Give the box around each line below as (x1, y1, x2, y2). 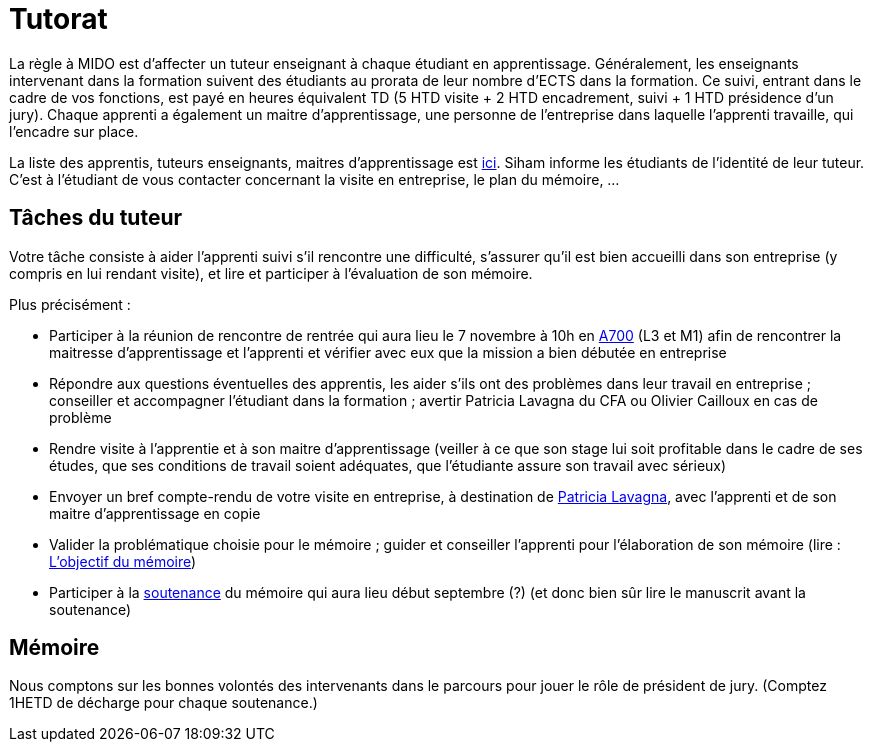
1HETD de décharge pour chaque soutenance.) (9, 694, 318, 712)
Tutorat (9, 2, 108, 36)
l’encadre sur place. (9, 122, 139, 140)
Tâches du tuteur (9, 205, 183, 231)
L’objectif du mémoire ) (49, 552, 197, 570)
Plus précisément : (9, 295, 131, 313)
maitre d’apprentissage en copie (49, 504, 261, 522)
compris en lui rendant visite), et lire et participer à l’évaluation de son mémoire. (9, 264, 533, 282)
